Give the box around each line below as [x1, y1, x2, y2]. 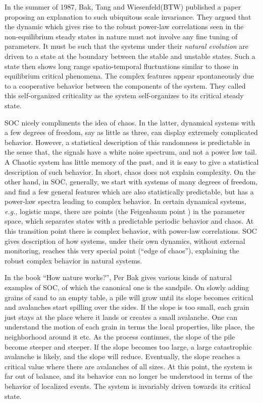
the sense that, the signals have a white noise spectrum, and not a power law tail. [5, 147, 257, 157]
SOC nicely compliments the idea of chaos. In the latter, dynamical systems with [5, 117, 255, 127]
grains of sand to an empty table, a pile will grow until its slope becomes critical [5, 292, 253, 302]
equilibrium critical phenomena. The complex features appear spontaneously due [5, 71, 254, 81]
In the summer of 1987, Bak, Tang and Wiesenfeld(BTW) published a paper [5, 2, 241, 12]
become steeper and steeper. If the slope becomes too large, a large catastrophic [5, 341, 252, 352]
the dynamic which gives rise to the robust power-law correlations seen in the [5, 21, 244, 32]
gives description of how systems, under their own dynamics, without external [5, 235, 245, 246]
